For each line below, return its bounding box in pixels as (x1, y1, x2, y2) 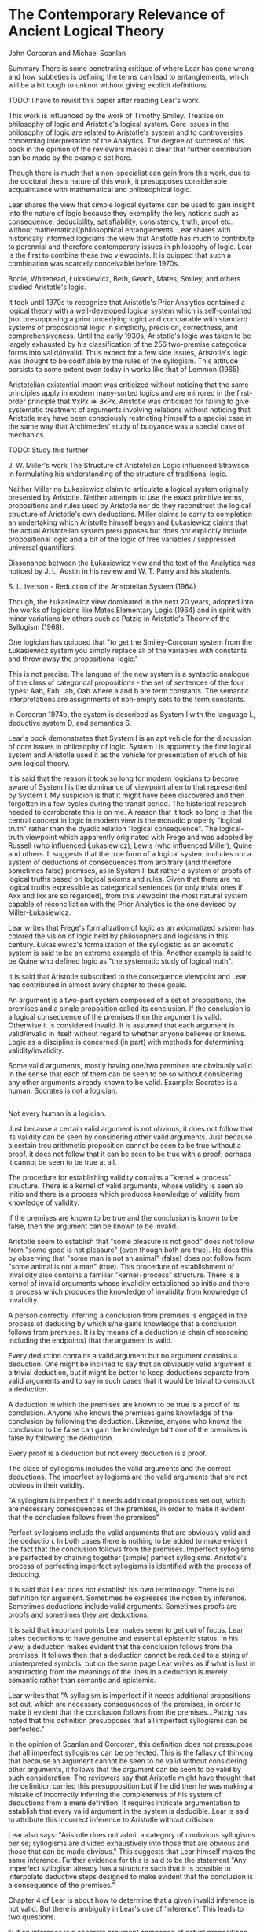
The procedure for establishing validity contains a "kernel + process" (8, 1172, 232, 1182)
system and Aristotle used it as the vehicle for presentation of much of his (8, 750, 247, 760)
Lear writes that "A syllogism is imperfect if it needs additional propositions (8, 1690, 251, 1700)
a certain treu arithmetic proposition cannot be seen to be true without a (8, 1140, 242, 1150)
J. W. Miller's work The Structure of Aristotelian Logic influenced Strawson (8, 460, 250, 470)
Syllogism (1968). (8, 622, 64, 631)
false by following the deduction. (8, 1432, 114, 1443)
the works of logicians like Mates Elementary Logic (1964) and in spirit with (8, 605, 251, 615)
